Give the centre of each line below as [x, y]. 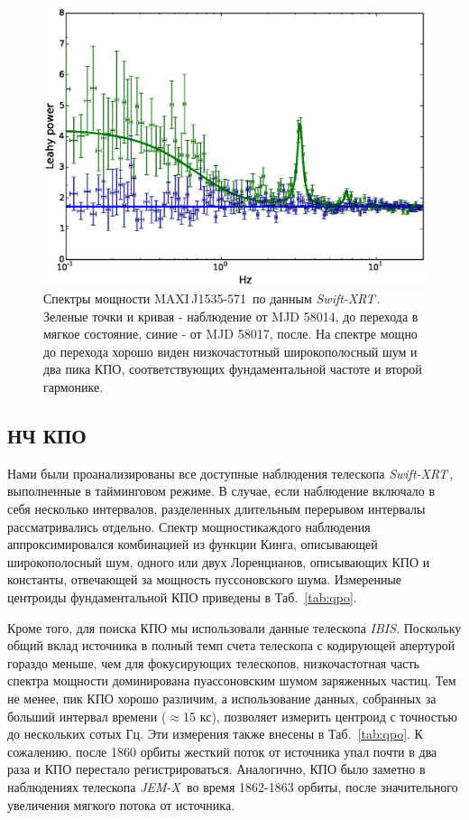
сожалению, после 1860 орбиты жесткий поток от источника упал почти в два [222, 751]
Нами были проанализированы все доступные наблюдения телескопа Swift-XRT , [230, 473]
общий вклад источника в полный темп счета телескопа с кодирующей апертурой [231, 645]
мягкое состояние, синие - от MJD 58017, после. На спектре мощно [230, 334]
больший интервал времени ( [87, 716]
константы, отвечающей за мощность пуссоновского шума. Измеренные [205, 579]
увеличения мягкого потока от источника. [121, 804]
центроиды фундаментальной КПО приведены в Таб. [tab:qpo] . [182, 596]
